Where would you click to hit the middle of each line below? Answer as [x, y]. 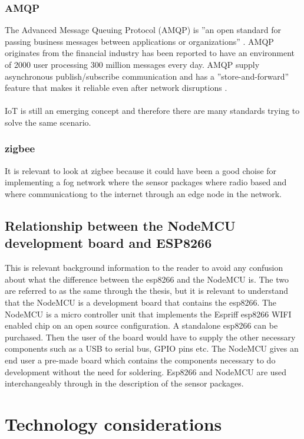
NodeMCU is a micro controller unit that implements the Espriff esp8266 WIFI [148, 314]
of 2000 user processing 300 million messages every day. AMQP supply [132, 64]
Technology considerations [113, 423]
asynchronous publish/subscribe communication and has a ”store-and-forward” [147, 76]
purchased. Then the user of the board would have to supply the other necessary [150, 337]
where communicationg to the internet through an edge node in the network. [143, 193]
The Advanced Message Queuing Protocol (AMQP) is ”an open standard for [143, 30]
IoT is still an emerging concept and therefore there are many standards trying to [152, 111]
